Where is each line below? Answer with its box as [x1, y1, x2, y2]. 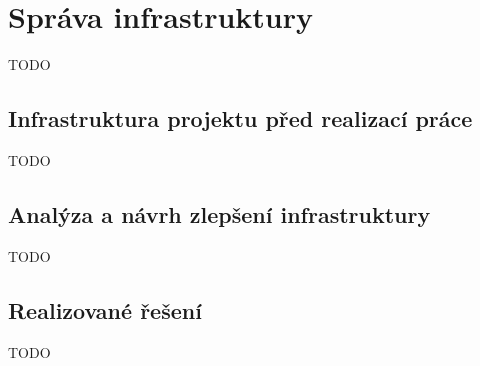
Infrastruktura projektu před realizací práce [8, 103, 473, 134]
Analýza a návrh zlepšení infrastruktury [8, 198, 431, 229]
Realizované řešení [8, 294, 202, 325]
